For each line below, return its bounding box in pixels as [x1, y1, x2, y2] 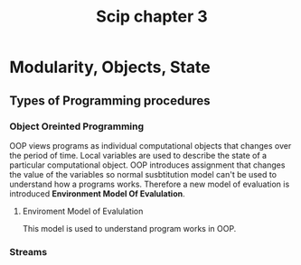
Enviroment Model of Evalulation [22, 206, 144, 216]
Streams [9, 245, 48, 258]
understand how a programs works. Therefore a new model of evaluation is [9, 178, 290, 189]
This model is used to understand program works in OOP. [22, 223, 237, 233]
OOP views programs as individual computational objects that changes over [9, 140, 292, 151]
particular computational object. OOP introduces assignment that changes [9, 160, 286, 170]
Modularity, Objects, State [9, 57, 211, 78]
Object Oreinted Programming [9, 120, 145, 132]
